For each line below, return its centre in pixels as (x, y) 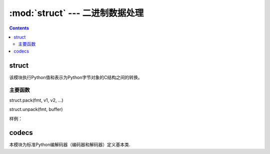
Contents (19, 28)
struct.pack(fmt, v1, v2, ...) (36, 100)
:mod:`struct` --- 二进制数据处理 (76, 13)
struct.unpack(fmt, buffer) (36, 109)
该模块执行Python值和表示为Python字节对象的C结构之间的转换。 (76, 77)
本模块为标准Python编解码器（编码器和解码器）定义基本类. (70, 144)
